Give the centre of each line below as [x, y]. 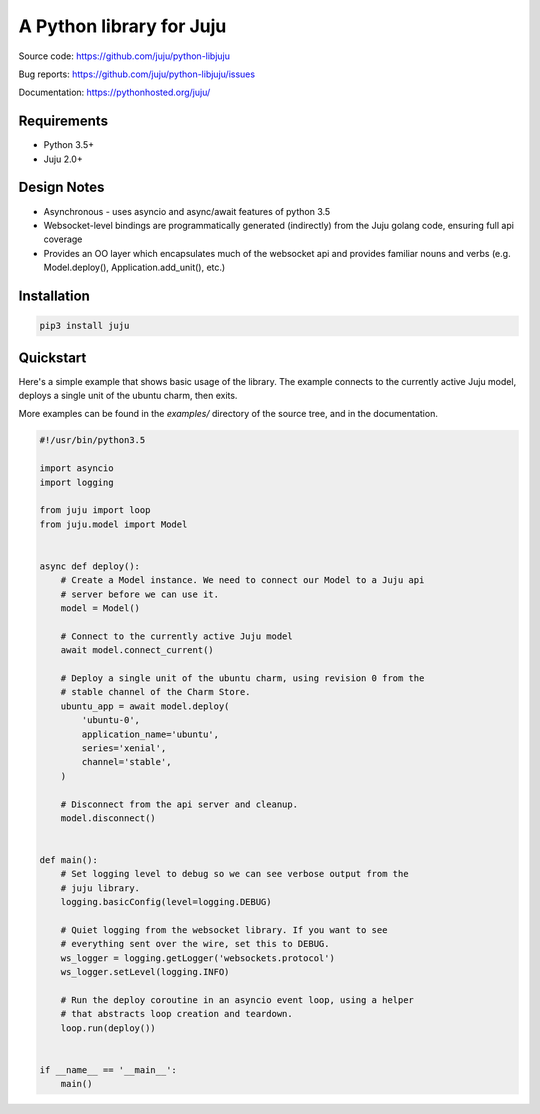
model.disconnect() [108, 818]
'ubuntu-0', [110, 720]
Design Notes [61, 187]
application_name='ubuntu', [150, 734]
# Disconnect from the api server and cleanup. [179, 804]
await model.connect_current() [137, 650]
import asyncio [76, 468]
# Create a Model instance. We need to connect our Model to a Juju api [242, 580]
